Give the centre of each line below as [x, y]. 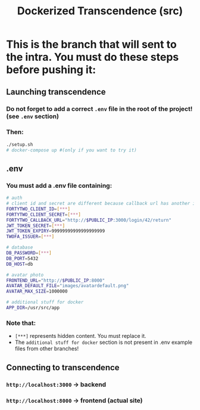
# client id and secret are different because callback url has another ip [102, 204]
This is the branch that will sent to [91, 44]
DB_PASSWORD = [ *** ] [29, 253]
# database [20, 248]
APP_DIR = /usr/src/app [33, 308]
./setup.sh [20, 144]
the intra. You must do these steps [93, 57]
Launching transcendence [56, 91]
